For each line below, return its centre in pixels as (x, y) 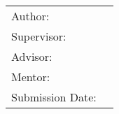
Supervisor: (39, 36)
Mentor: (31, 77)
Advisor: (32, 57)
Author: (30, 16)
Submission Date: (54, 97)
